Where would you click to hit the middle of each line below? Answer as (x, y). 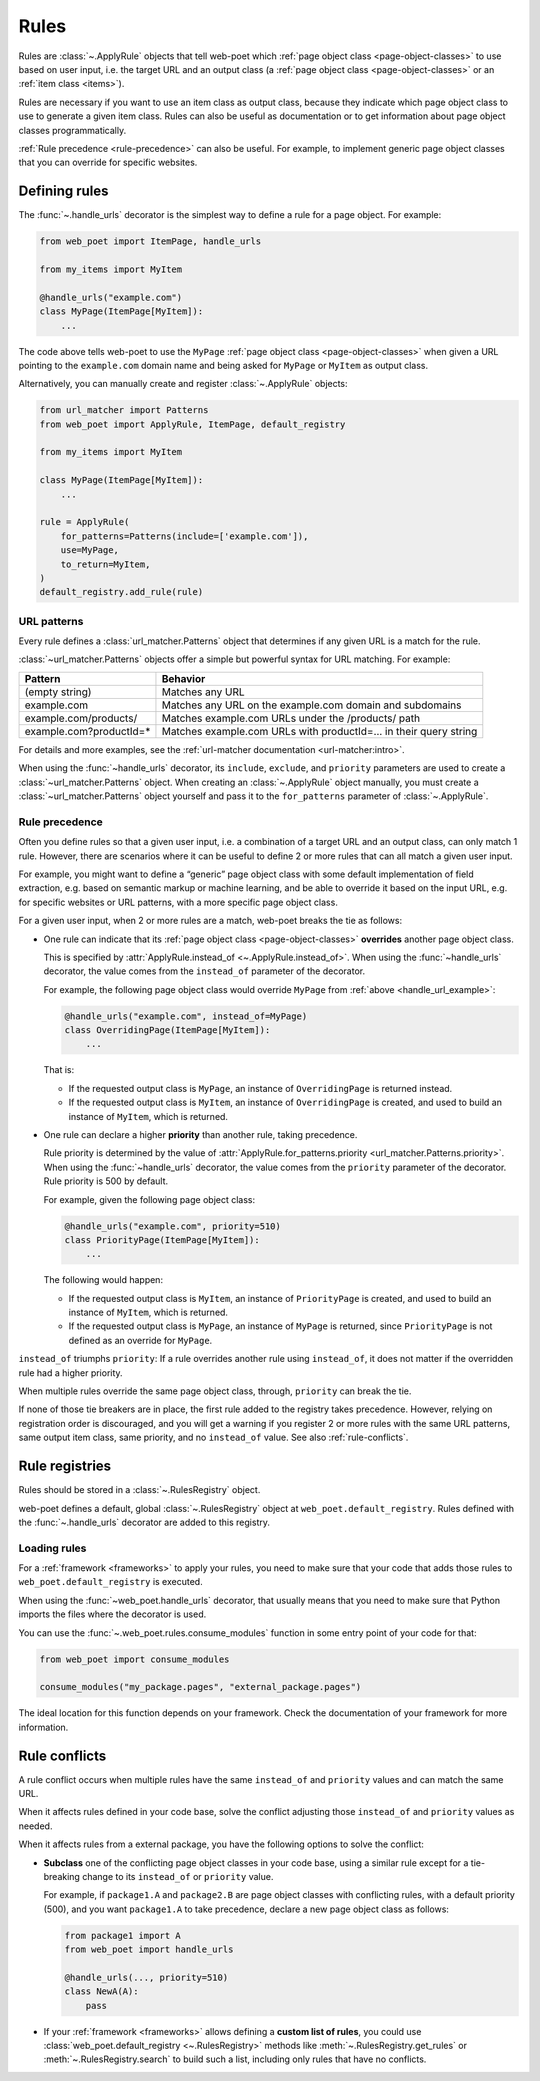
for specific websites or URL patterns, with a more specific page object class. (178, 902)
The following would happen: (103, 1280)
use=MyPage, (90, 550)
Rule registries (65, 1466)
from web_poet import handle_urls (149, 1949)
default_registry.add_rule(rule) (121, 592)
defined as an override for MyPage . (140, 1340)
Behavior (183, 678)
